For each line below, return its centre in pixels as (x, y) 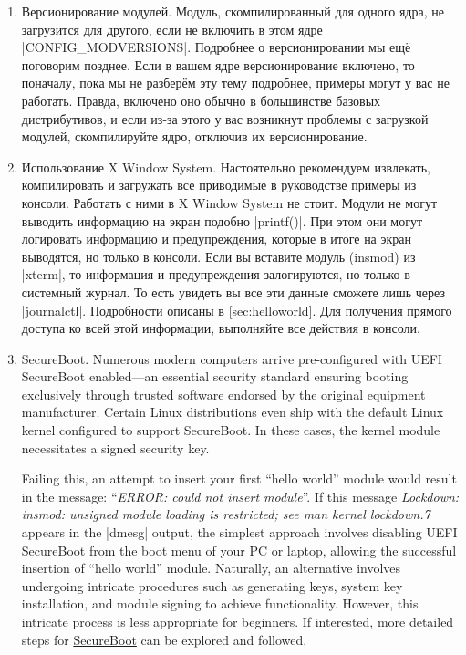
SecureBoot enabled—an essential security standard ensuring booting (215, 376)
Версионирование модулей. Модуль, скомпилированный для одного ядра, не (233, 11)
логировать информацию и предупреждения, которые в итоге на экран (217, 239)
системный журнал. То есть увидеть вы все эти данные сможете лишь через (233, 291)
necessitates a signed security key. (115, 447)
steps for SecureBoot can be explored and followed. (164, 639)
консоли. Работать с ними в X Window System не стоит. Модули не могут (229, 202)
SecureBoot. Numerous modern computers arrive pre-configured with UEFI (232, 358)
